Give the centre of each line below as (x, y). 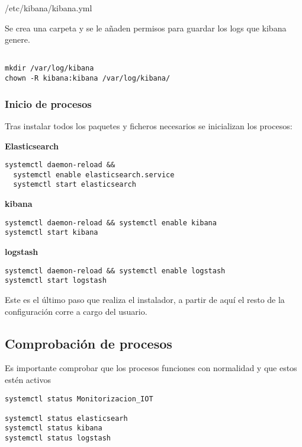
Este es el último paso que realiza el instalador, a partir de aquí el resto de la (145, 299)
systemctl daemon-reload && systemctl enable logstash (115, 271)
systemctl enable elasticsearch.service (94, 175)
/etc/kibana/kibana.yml (49, 8)
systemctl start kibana (52, 233)
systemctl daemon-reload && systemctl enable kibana (111, 223)
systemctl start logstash (56, 281)
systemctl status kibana (54, 428)
